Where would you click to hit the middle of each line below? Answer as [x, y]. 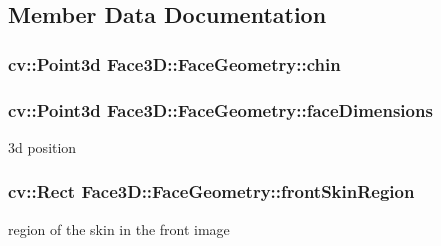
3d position [42, 146]
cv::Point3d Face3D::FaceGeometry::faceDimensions [220, 109]
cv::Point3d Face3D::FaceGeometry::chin [174, 63]
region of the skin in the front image [119, 228]
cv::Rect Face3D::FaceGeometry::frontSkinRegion [211, 191]
